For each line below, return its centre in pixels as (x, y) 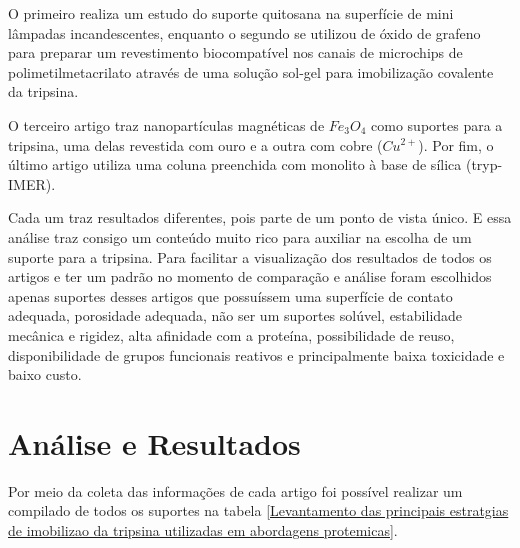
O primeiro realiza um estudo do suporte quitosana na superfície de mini (231, 13)
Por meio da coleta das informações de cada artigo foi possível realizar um (235, 490)
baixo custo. (45, 374)
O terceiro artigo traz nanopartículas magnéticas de (166, 124)
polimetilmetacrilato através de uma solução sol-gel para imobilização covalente (251, 71)
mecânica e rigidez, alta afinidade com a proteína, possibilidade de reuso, (231, 334)
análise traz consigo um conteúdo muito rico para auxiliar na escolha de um (240, 236)
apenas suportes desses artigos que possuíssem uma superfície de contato (230, 295)
